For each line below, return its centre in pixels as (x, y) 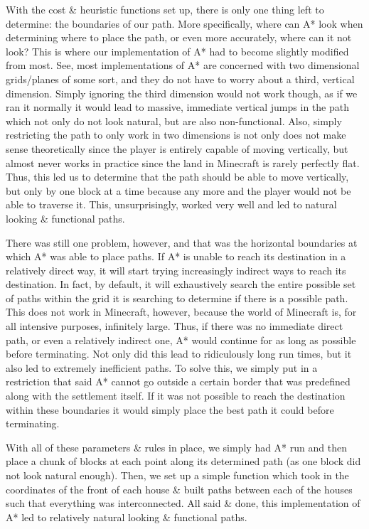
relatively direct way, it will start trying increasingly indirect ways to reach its (176, 270)
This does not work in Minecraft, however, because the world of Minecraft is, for (181, 312)
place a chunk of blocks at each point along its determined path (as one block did (183, 461)
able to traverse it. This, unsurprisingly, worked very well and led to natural (171, 204)
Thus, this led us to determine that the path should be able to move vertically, (177, 177)
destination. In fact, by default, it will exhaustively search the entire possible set (181, 284)
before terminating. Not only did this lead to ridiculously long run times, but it (179, 354)
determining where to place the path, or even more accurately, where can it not (179, 37)
